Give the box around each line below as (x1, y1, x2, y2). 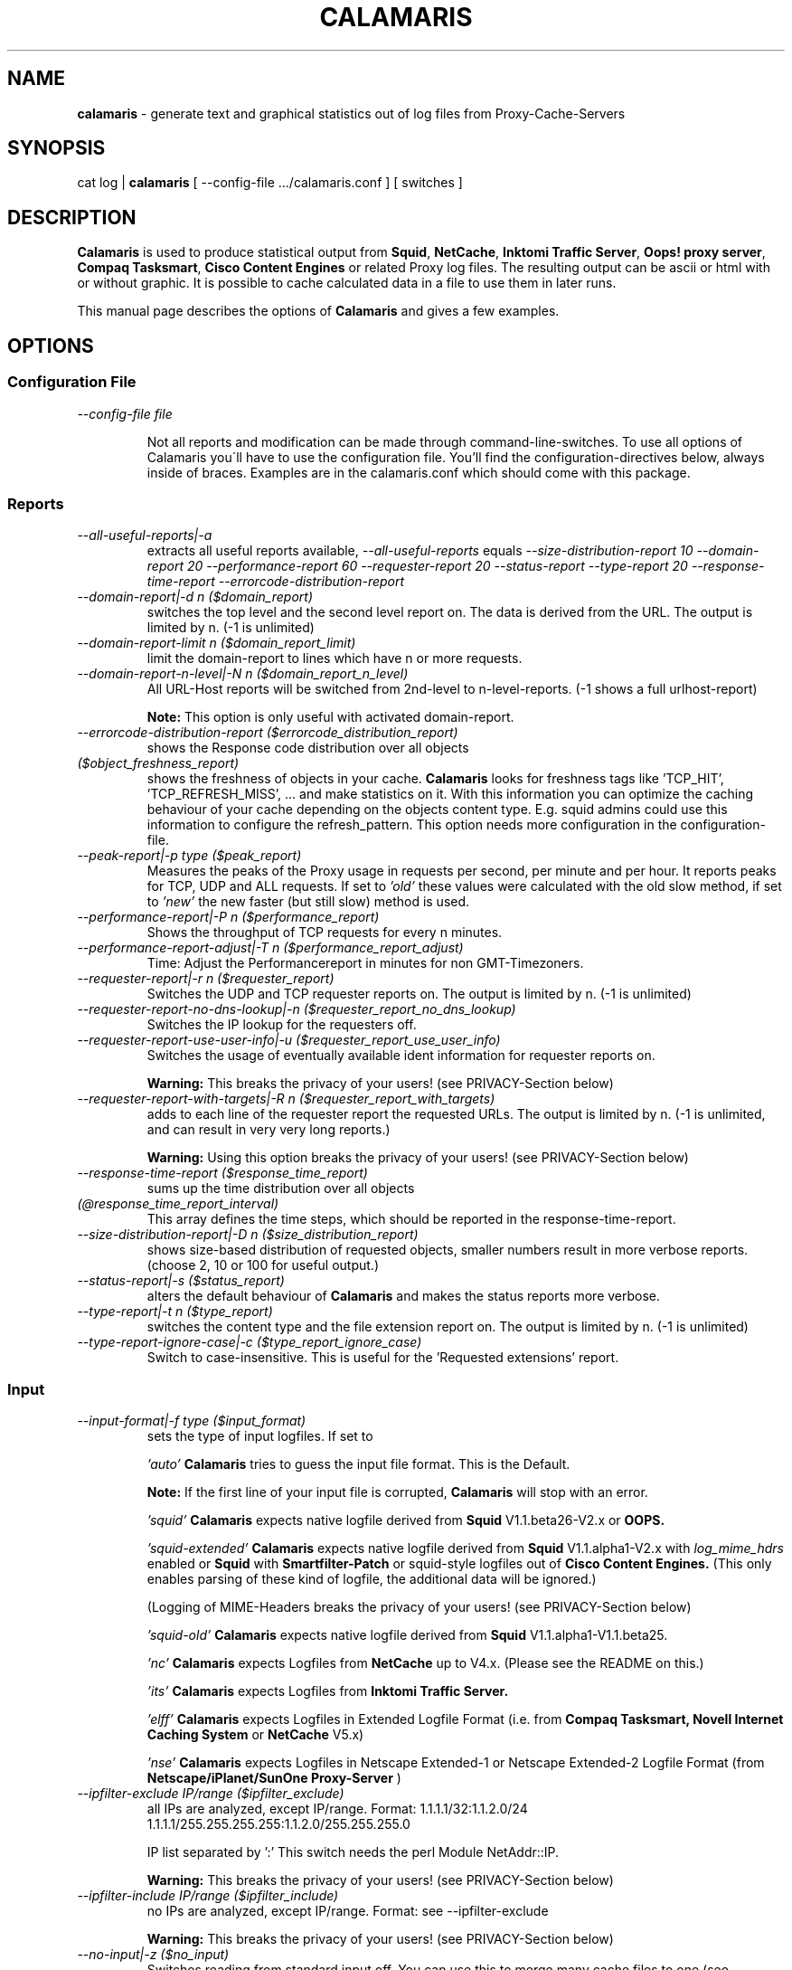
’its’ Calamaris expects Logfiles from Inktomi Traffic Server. (146, 1683, 509, 1699)
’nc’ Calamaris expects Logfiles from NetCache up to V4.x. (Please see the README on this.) (146, 1655, 704, 1671)
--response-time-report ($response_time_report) (77, 1165, 368, 1181)
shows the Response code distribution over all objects (146, 740, 469, 756)
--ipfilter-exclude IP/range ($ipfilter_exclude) (77, 1785, 344, 1801)
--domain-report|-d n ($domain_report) (77, 589, 313, 605)
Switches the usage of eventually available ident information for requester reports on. (146, 1047, 655, 1064)
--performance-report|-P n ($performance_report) (77, 909, 380, 925)
